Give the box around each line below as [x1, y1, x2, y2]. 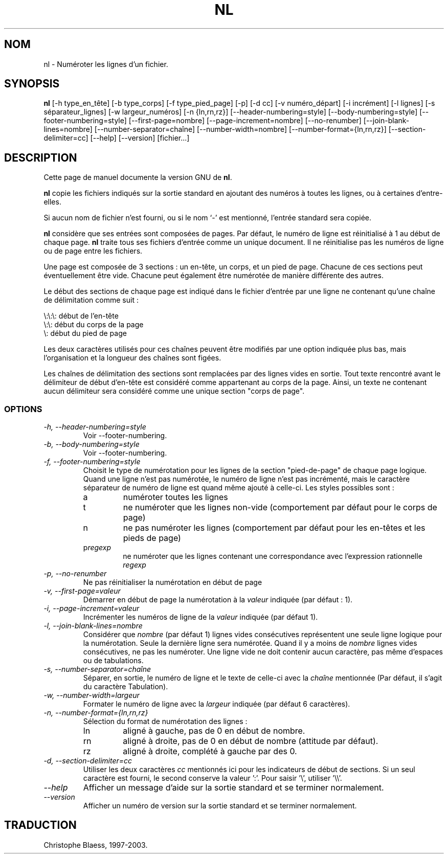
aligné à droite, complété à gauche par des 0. [123, 746, 297, 757]
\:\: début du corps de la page [43, 320, 144, 329]
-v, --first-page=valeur [43, 586, 121, 596]
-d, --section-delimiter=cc [43, 756, 132, 765]
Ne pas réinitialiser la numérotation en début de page [83, 578, 262, 587]
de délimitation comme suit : [43, 296, 139, 305]
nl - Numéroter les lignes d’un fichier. [43, 59, 168, 69]
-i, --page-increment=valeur [43, 604, 140, 613]
